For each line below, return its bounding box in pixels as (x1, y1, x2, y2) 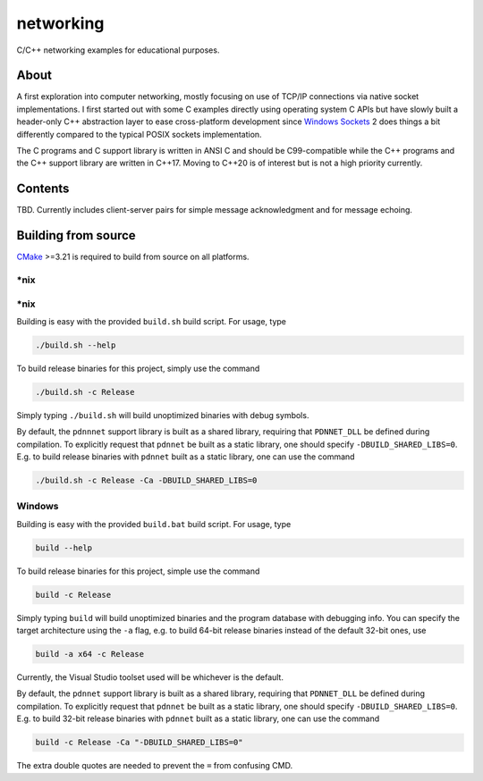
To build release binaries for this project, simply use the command (16, 363, 260, 374)
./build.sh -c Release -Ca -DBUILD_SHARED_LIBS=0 (35, 475, 258, 486)
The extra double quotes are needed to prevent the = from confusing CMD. (16, 760, 293, 771)
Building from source (16, 228, 136, 243)
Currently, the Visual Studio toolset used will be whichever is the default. (16, 672, 284, 683)
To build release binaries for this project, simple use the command (16, 566, 260, 576)
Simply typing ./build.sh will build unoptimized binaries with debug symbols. (16, 409, 309, 420)
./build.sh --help (35, 340, 116, 350)
